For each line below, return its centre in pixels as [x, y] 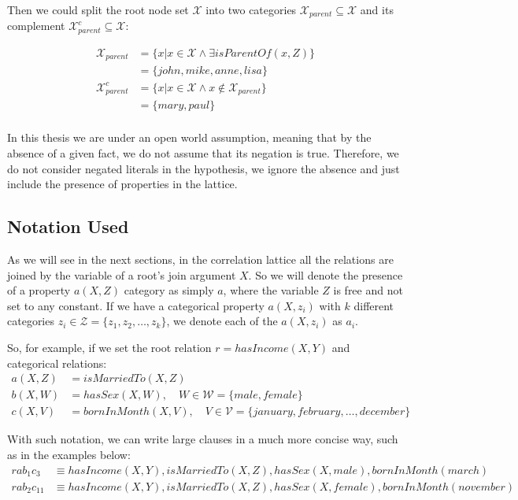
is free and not [368, 290]
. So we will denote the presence [326, 274]
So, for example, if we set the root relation [109, 348]
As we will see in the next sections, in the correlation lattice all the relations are [200, 259]
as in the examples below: [69, 454]
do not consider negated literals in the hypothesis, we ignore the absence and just [203, 168]
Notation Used [68, 226]
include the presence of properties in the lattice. [122, 184]
